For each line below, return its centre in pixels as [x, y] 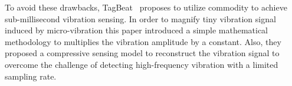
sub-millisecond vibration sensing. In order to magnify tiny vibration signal [140, 18]
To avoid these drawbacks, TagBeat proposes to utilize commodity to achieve [146, 7]
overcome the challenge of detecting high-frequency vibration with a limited [142, 64]
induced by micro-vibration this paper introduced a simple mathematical [137, 30]
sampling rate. [31, 76]
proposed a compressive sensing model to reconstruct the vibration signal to [142, 53]
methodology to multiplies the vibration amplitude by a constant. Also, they [143, 41]
